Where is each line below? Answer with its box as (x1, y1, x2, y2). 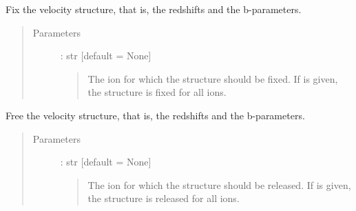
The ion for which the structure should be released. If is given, (87, 177, 351, 192)
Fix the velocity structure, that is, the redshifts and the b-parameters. (6, 2, 302, 16)
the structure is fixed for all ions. (87, 85, 227, 99)
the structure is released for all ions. (87, 191, 240, 205)
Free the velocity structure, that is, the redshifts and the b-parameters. (6, 108, 305, 122)
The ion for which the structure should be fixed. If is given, (87, 71, 338, 86)
